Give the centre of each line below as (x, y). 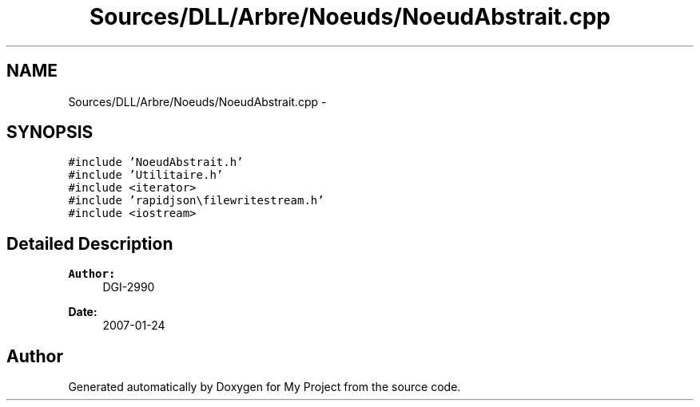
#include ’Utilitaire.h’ (146, 175)
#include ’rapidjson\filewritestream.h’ (196, 201)
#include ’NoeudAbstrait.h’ (156, 162)
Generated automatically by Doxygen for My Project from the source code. (264, 387)
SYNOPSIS (50, 132)
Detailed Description (90, 243)
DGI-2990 (129, 287)
